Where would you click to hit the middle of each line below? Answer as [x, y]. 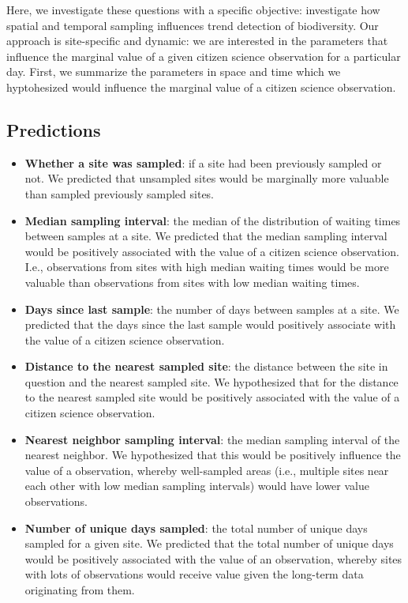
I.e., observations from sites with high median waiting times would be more [207, 267]
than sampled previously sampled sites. [119, 193]
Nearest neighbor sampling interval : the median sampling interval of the [212, 439]
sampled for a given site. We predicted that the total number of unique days [209, 543]
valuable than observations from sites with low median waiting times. [192, 282]
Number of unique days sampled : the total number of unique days [196, 528]
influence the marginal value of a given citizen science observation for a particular [204, 56]
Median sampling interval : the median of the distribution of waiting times [213, 220]
